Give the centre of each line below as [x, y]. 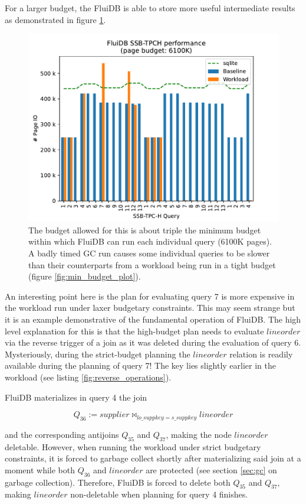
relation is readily [261, 354]
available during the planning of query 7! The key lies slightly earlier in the [141, 365]
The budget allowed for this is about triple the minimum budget [145, 230]
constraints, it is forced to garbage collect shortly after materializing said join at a [153, 458]
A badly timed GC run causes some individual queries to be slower [149, 253]
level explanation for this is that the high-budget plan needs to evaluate [134, 331]
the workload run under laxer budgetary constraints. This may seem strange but [150, 308]
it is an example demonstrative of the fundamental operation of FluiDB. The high [153, 319]
